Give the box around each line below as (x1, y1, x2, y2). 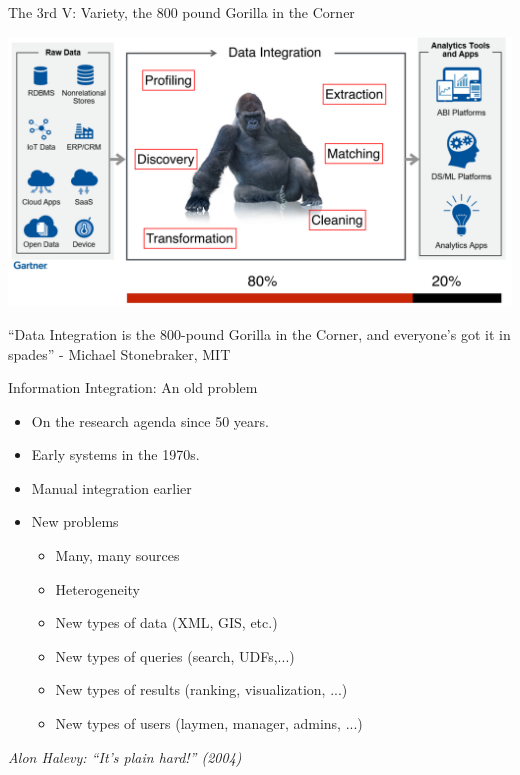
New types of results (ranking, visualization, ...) (55, 679, 348, 700)
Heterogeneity (55, 578, 141, 599)
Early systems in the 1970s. (31, 444, 200, 465)
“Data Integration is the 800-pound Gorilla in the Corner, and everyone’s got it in (8, 323, 511, 344)
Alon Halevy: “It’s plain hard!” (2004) (8, 746, 242, 767)
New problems (31, 511, 119, 532)
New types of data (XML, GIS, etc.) (55, 612, 278, 633)
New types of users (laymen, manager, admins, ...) (55, 713, 363, 734)
